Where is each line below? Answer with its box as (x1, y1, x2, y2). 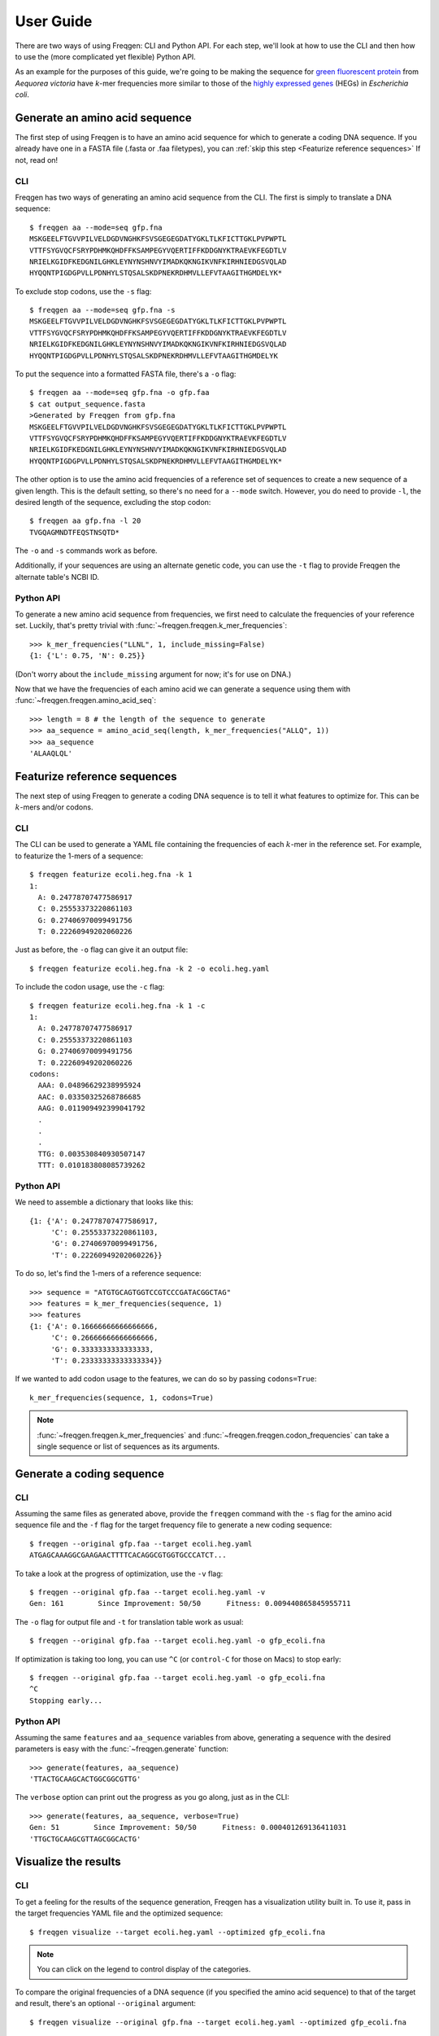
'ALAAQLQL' (29, 748, 73, 757)
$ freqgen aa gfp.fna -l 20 (29, 516, 141, 525)
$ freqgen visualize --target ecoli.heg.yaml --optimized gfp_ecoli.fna (29, 1927, 325, 1937)
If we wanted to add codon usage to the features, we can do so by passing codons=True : (15, 1374, 317, 1384)
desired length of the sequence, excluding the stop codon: (15, 497, 211, 507)
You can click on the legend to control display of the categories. (37, 1964, 251, 1974)
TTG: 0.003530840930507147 (37, 1149, 146, 1158)
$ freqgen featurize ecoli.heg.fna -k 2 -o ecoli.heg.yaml (29, 963, 270, 973)
